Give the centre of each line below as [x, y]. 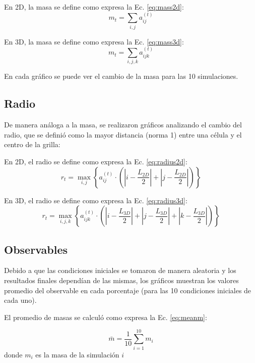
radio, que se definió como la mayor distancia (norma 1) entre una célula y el [123, 134]
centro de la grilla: [32, 144]
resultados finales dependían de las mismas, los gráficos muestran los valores [121, 280]
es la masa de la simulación [77, 354]
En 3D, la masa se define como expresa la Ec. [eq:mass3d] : [94, 41]
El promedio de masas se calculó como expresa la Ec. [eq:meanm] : [106, 317]
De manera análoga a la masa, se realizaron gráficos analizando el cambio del [123, 125]
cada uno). [20, 300]
